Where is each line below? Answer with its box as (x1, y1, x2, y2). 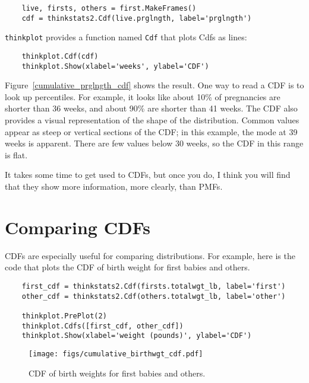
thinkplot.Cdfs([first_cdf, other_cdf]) (21, 321, 184, 330)
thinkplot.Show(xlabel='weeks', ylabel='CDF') (21, 62, 209, 71)
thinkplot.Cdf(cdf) (21, 52, 99, 60)
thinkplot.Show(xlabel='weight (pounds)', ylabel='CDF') (21, 331, 252, 340)
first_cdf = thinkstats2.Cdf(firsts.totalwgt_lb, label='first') (21, 282, 286, 291)
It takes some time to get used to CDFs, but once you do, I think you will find (5, 168, 291, 181)
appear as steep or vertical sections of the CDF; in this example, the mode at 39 (5, 125, 298, 138)
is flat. (5, 148, 28, 161)
